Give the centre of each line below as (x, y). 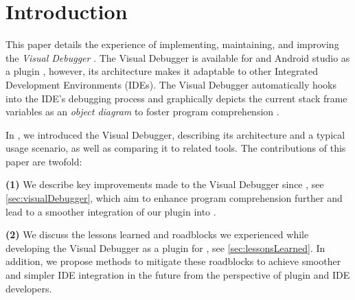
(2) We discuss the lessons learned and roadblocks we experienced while (157, 234)
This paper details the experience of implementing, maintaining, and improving (172, 44)
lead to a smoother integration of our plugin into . (111, 211)
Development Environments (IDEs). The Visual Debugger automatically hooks (171, 84)
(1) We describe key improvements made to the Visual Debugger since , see (165, 184)
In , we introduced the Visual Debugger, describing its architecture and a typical (175, 134)
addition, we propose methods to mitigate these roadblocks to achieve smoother (173, 261)
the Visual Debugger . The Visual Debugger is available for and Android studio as (178, 57)
